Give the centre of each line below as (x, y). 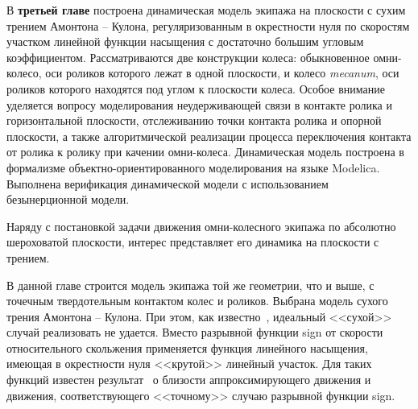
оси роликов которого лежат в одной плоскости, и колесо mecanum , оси (222, 73)
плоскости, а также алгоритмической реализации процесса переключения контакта (209, 136)
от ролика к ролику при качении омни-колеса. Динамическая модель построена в (205, 152)
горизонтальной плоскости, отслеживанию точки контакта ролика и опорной (194, 120)
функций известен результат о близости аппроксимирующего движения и (189, 380)
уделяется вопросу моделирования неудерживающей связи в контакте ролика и (199, 104)
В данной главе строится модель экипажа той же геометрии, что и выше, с (190, 285)
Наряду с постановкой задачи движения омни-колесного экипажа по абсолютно (201, 226)
